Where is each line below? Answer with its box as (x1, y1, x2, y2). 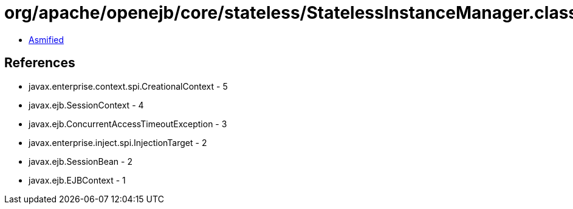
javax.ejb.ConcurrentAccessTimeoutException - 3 (29, 118, 227, 129)
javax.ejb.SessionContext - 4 (29, 99, 144, 110)
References (4, 55, 75, 71)
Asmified (29, 34, 64, 45)
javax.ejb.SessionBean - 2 (29, 156, 132, 167)
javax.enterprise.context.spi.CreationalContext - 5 (29, 81, 228, 91)
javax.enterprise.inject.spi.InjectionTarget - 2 (29, 137, 207, 148)
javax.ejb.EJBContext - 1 (29, 174, 126, 185)
